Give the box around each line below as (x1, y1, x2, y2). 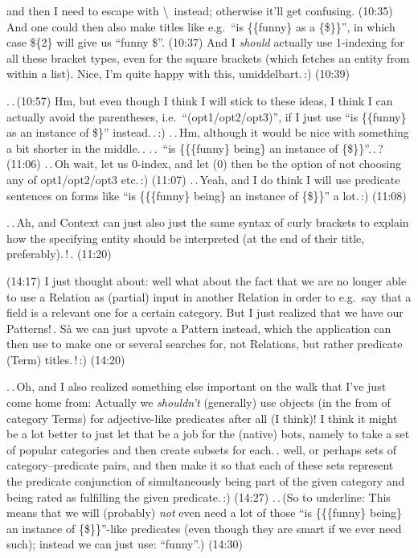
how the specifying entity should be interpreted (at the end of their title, (6, 229, 365, 246)
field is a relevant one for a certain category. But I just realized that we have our (6, 304, 404, 321)
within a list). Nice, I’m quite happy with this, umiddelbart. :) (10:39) (6, 65, 350, 82)
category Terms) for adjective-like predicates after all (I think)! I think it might (6, 409, 398, 426)
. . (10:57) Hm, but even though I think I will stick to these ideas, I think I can (6, 92, 393, 109)
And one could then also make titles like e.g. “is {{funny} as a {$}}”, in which (6, 18, 395, 35)
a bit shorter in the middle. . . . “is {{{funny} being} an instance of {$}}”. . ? (6, 139, 383, 156)
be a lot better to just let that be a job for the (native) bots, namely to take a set (6, 425, 410, 442)
